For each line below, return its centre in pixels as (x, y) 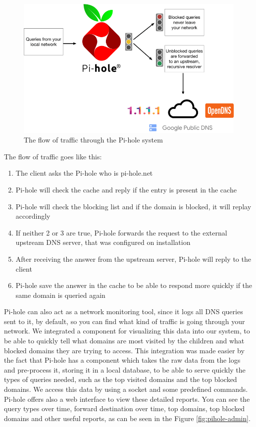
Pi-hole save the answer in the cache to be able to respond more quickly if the (134, 285)
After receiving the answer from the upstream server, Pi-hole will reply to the (133, 259)
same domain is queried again (60, 295)
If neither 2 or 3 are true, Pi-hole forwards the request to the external (121, 232)
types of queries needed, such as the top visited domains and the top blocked (121, 379)
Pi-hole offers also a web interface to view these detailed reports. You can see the (127, 399)
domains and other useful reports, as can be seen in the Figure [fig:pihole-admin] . (127, 418)
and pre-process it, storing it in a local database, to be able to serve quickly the (125, 369)
